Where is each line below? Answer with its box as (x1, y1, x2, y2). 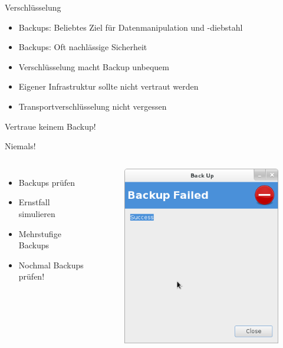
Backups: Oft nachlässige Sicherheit (18, 41, 147, 53)
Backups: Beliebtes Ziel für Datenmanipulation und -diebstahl (18, 21, 243, 33)
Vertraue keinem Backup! (5, 120, 96, 132)
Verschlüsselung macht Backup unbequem (18, 60, 169, 73)
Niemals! (5, 140, 36, 152)
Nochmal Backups (18, 258, 84, 271)
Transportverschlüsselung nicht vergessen (18, 100, 167, 112)
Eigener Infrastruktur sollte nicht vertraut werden (18, 80, 199, 93)
